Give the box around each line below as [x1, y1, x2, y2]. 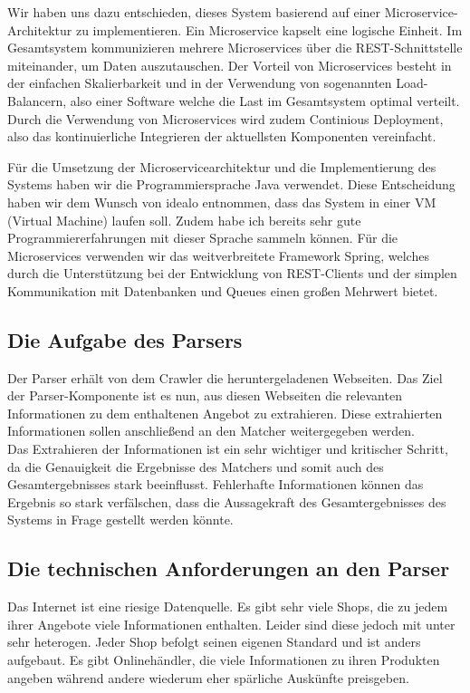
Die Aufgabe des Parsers [7, 325, 243, 353]
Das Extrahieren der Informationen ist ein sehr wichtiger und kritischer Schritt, [7, 439, 448, 458]
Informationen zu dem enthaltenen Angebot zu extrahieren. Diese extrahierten [7, 403, 443, 422]
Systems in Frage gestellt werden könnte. [7, 510, 234, 529]
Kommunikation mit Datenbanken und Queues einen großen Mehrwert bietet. [7, 281, 438, 300]
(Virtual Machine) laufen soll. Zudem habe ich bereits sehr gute [7, 210, 361, 229]
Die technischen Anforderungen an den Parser [7, 554, 450, 582]
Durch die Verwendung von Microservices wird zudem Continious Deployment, [7, 109, 444, 128]
